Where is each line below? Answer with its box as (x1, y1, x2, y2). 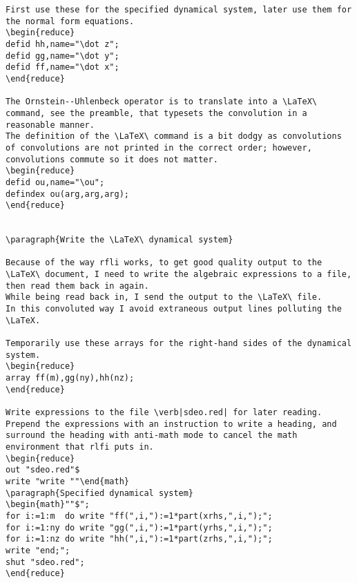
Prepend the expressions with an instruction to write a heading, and (6, 419, 337, 429)
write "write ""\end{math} (6, 476, 129, 486)
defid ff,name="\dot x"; (6, 62, 119, 73)
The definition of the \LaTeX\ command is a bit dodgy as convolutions (6, 131, 342, 142)
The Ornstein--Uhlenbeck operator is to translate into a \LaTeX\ (6, 97, 318, 107)
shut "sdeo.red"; (6, 557, 85, 567)
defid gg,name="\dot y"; (6, 50, 119, 61)
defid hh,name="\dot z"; (6, 39, 119, 49)
